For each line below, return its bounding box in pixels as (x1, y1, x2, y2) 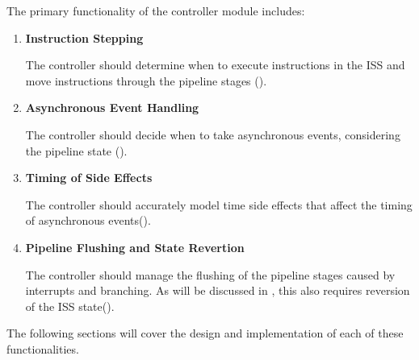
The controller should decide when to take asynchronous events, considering (25, 126, 400, 143)
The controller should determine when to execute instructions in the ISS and (25, 56, 405, 73)
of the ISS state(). (25, 297, 115, 314)
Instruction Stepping (25, 29, 144, 46)
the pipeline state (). (25, 142, 128, 159)
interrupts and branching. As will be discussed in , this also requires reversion (25, 282, 410, 299)
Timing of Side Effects (25, 169, 153, 186)
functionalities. (6, 340, 79, 357)
